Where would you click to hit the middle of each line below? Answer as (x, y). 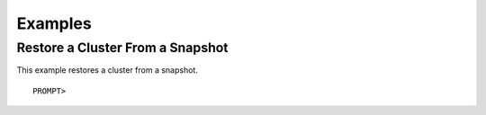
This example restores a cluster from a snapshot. (107, 70)
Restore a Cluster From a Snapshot (122, 48)
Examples (54, 23)
